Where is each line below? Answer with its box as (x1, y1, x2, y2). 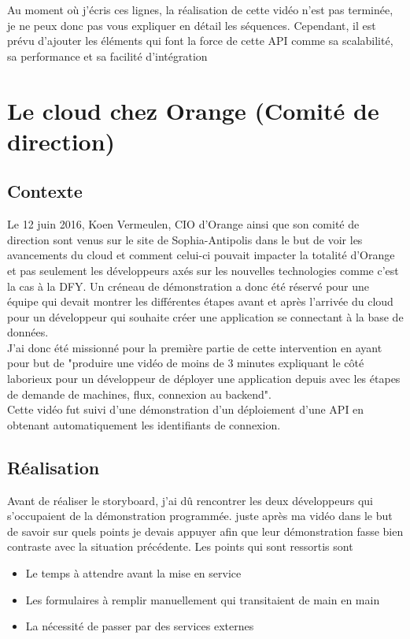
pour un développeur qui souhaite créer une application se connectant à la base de (7, 308, 404, 325)
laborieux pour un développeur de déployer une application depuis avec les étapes (7, 370, 401, 387)
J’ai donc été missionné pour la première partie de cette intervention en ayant (7, 339, 382, 355)
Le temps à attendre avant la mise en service (25, 565, 242, 581)
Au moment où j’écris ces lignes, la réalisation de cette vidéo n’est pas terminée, (7, 2, 393, 17)
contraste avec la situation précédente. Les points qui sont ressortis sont (7, 538, 353, 555)
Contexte (7, 179, 83, 203)
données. (7, 324, 49, 340)
